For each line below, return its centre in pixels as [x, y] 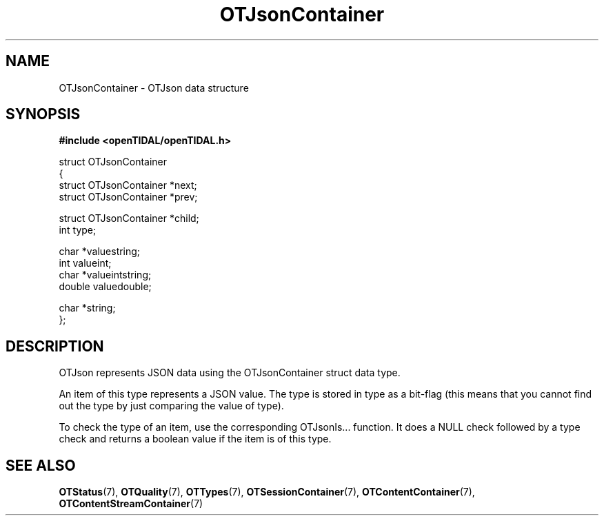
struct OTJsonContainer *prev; [128, 197]
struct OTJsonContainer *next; [128, 185]
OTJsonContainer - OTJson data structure [154, 88]
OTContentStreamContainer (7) [131, 504]
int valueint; [85, 263]
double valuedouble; [105, 287]
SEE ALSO [41, 465]
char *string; [87, 308]
